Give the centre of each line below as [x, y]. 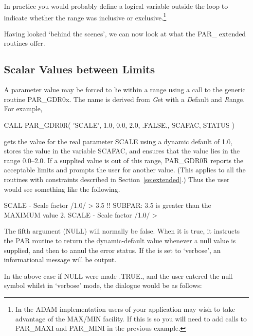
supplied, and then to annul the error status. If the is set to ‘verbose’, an [112, 250]
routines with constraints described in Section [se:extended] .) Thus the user [117, 179]
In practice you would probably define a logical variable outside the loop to [116, 6]
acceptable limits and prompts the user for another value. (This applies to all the [125, 170]
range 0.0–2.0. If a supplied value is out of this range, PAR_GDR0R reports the [124, 160]
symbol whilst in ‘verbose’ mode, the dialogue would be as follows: [103, 285]
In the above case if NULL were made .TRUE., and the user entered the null [118, 276]
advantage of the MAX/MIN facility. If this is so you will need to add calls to [131, 318]
